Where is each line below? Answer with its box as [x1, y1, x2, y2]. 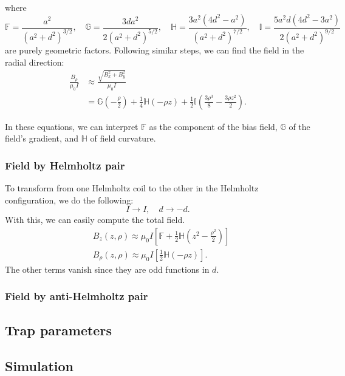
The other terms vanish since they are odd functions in [5, 262, 210, 275]
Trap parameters [5, 320, 112, 339]
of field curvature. [90, 132, 156, 145]
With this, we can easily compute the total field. [5, 213, 185, 226]
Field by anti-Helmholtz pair [5, 289, 148, 304]
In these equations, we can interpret [5, 120, 138, 132]
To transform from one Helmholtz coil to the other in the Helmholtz [5, 182, 259, 194]
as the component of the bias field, [149, 120, 278, 132]
